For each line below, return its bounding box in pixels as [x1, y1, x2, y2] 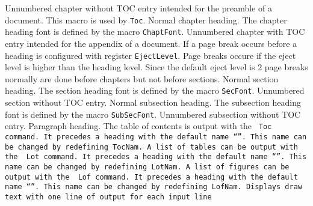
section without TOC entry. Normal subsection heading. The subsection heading [5, 96, 302, 108]
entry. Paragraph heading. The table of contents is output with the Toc [5, 120, 272, 132]
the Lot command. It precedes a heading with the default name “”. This [5, 153, 307, 162]
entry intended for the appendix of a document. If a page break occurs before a [5, 37, 297, 49]
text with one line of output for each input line [5, 192, 212, 201]
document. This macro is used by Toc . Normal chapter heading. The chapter [5, 13, 287, 26]
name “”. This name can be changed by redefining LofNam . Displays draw [5, 183, 302, 192]
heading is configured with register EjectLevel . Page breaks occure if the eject [5, 49, 296, 61]
